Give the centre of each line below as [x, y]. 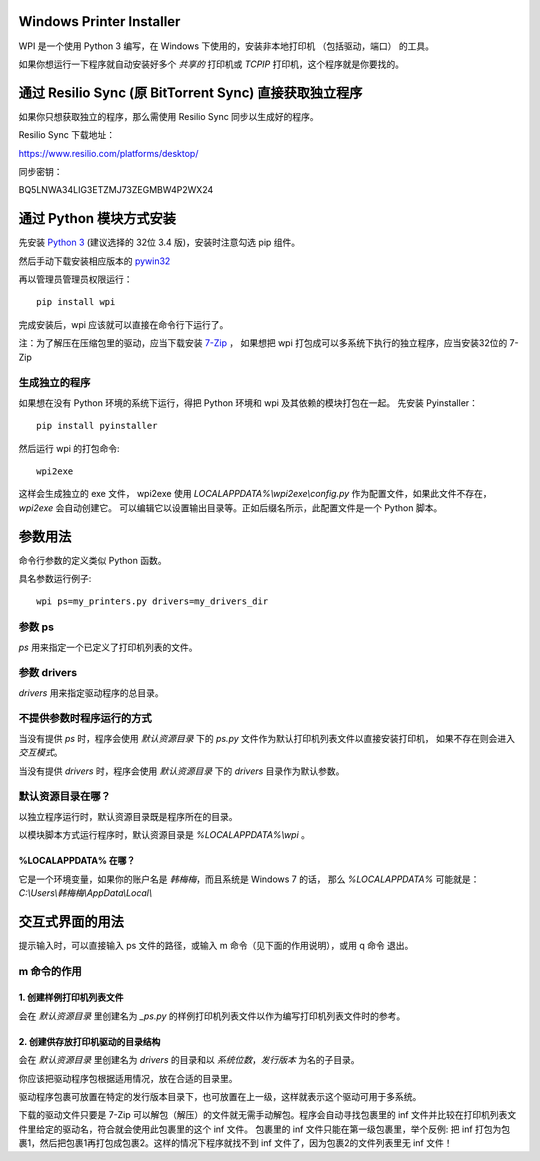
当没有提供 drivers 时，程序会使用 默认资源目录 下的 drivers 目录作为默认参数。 [181, 771]
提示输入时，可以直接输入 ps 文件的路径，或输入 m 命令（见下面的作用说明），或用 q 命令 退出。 [216, 945]
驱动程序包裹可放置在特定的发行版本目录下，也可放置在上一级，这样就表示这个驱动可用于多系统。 [220, 1096]
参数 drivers [48, 673]
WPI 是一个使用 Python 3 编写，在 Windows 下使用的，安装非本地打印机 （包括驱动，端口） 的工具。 [226, 46]
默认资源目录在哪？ [65, 797]
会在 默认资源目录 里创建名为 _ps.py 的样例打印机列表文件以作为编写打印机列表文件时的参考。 [212, 1016]
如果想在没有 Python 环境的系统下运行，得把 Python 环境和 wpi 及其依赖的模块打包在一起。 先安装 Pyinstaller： [248, 402]
